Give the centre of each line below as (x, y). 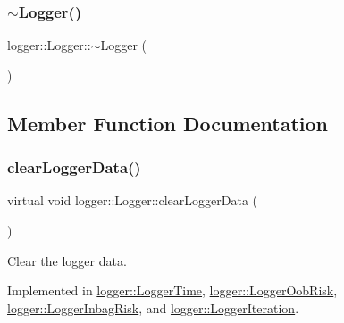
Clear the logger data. (67, 260)
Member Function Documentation (168, 123)
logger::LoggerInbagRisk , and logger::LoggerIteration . (153, 307)
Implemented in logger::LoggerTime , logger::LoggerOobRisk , (172, 290)
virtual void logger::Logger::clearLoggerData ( (133, 200)
